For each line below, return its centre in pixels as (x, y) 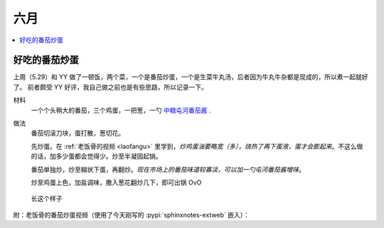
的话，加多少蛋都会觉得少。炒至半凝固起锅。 (96, 156)
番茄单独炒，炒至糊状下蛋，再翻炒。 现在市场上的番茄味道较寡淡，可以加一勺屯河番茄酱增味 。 (168, 169)
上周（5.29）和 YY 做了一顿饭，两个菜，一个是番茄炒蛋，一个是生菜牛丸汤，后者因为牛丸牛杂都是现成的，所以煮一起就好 (191, 77)
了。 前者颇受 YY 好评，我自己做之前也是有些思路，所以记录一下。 (110, 87)
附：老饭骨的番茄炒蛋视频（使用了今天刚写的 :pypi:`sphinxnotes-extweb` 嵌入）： (132, 214)
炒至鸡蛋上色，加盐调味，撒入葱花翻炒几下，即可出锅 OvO (116, 182)
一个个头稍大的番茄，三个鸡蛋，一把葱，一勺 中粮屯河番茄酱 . (121, 110)
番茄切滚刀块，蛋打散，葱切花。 (78, 133)
